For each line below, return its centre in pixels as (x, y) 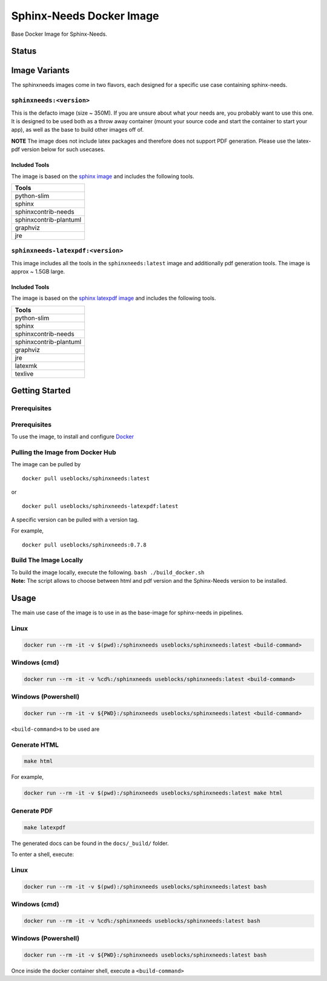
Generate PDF (32, 810)
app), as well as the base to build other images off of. (78, 130)
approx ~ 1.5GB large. (38, 272)
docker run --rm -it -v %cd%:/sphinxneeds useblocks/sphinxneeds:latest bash (142, 921)
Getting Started (41, 391)
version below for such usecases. (63, 149)
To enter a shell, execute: (43, 854)
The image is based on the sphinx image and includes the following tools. (103, 176)
